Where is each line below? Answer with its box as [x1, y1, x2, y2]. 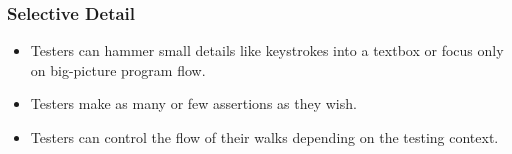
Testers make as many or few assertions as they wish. [30, 93, 357, 114]
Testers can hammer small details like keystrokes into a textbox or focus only [30, 40, 504, 61]
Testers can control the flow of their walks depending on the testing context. [30, 127, 499, 147]
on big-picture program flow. [30, 59, 206, 80]
